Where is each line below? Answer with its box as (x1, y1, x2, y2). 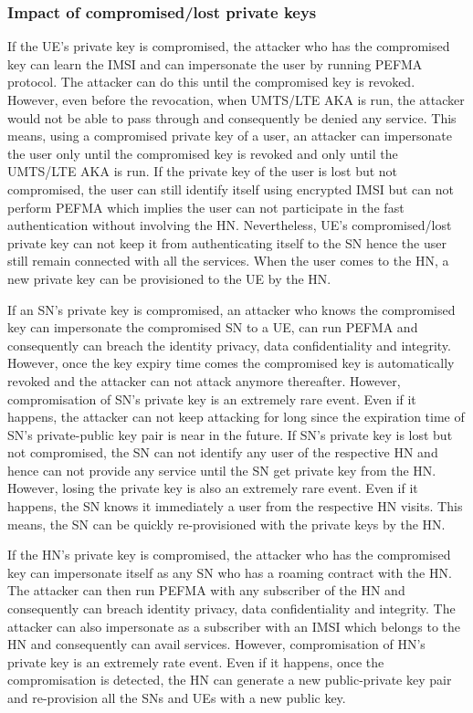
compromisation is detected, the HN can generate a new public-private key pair (7, 670, 452, 689)
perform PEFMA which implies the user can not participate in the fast (7, 197, 405, 216)
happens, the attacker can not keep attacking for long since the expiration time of (7, 407, 465, 426)
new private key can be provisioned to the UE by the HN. (7, 268, 331, 288)
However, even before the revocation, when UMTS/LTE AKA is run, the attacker (7, 90, 465, 109)
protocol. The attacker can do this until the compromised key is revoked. (7, 72, 415, 91)
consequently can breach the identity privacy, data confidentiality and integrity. (7, 335, 451, 354)
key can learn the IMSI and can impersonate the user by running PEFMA (7, 54, 423, 73)
